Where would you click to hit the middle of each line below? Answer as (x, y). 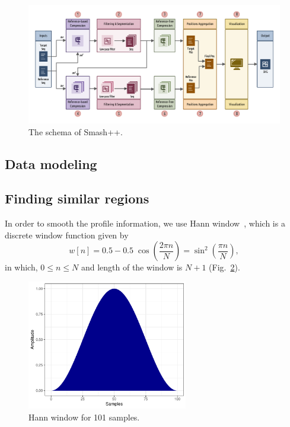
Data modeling (51, 163)
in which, (21, 267)
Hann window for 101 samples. (84, 417)
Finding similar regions (77, 198)
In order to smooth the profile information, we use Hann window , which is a (145, 223)
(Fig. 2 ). (224, 267)
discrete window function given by (67, 235)
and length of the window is (132, 267)
